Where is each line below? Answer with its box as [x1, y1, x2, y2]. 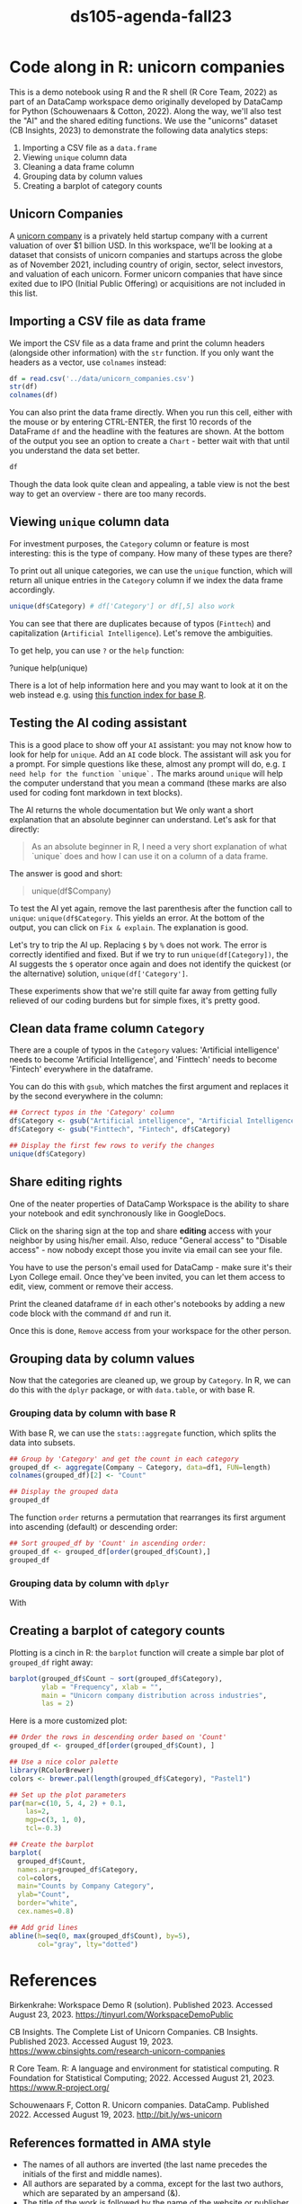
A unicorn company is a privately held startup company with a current [9, 230, 268, 241]
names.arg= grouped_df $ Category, [17, 1865, 139, 1874]
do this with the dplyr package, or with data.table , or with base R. [9, 1384, 255, 1395]
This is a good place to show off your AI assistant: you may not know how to [9, 739, 292, 750]
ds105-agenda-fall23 [70, 6, 232, 27]
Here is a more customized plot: [9, 1715, 128, 1727]
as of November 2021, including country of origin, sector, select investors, [9, 259, 284, 270]
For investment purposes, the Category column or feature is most [9, 538, 250, 549]
